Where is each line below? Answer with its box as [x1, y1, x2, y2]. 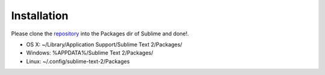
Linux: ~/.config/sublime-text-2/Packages [26, 58, 130, 65]
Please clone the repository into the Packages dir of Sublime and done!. [11, 30, 189, 37]
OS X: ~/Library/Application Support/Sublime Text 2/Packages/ [26, 41, 183, 48]
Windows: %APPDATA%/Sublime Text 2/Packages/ [26, 49, 153, 56]
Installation [11, 9, 69, 22]
